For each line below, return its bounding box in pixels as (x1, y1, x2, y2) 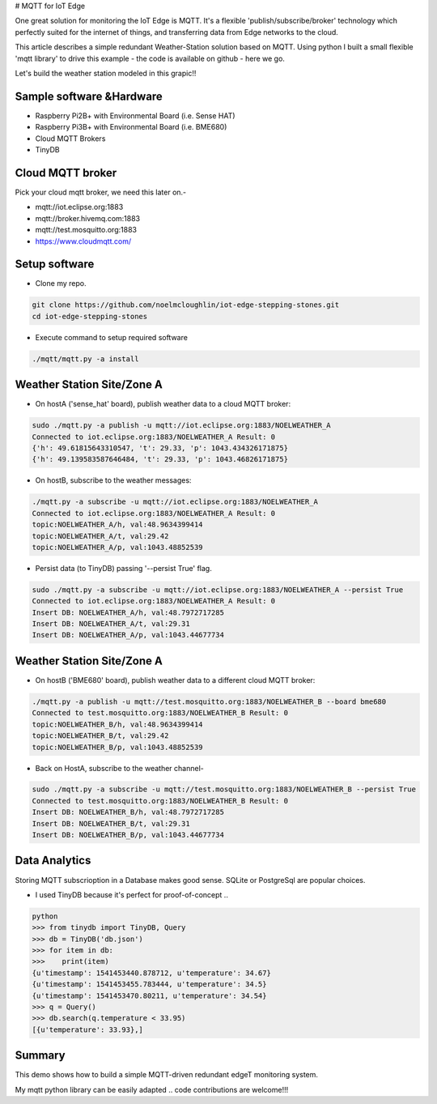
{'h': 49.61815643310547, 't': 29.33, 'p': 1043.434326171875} (32, 444, 289, 453)
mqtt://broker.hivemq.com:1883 (35, 213, 141, 223)
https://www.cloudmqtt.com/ (35, 236, 132, 246)
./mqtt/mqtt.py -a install (32, 354, 139, 364)
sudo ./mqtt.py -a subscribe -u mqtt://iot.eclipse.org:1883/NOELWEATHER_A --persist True (32, 585, 404, 595)
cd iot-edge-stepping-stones (32, 312, 148, 321)
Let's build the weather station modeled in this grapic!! (15, 68, 197, 78)
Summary (15, 1049, 66, 1063)
